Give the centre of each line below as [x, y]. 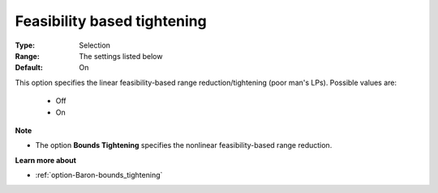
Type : [25, 45]
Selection [95, 45]
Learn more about [46, 160]
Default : [29, 68]
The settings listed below [121, 56]
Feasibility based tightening [111, 21]
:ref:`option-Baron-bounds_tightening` [99, 175]
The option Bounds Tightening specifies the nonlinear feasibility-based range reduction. [184, 145]
